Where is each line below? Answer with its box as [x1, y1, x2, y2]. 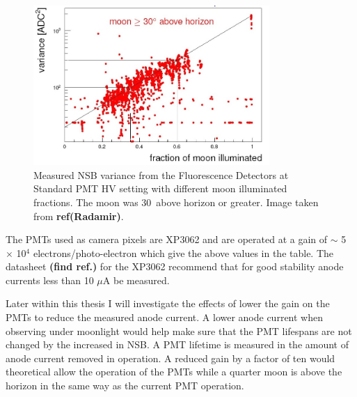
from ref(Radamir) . [33, 208, 124, 223]
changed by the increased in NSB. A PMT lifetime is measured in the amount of [6, 337, 349, 352]
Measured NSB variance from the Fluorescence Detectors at [33, 167, 289, 182]
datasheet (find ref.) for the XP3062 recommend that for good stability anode [6, 259, 344, 274]
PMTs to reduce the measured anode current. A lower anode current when [6, 310, 323, 325]
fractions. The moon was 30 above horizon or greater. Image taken [33, 194, 319, 209]
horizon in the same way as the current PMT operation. [6, 378, 244, 393]
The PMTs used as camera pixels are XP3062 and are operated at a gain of [6, 232, 328, 247]
